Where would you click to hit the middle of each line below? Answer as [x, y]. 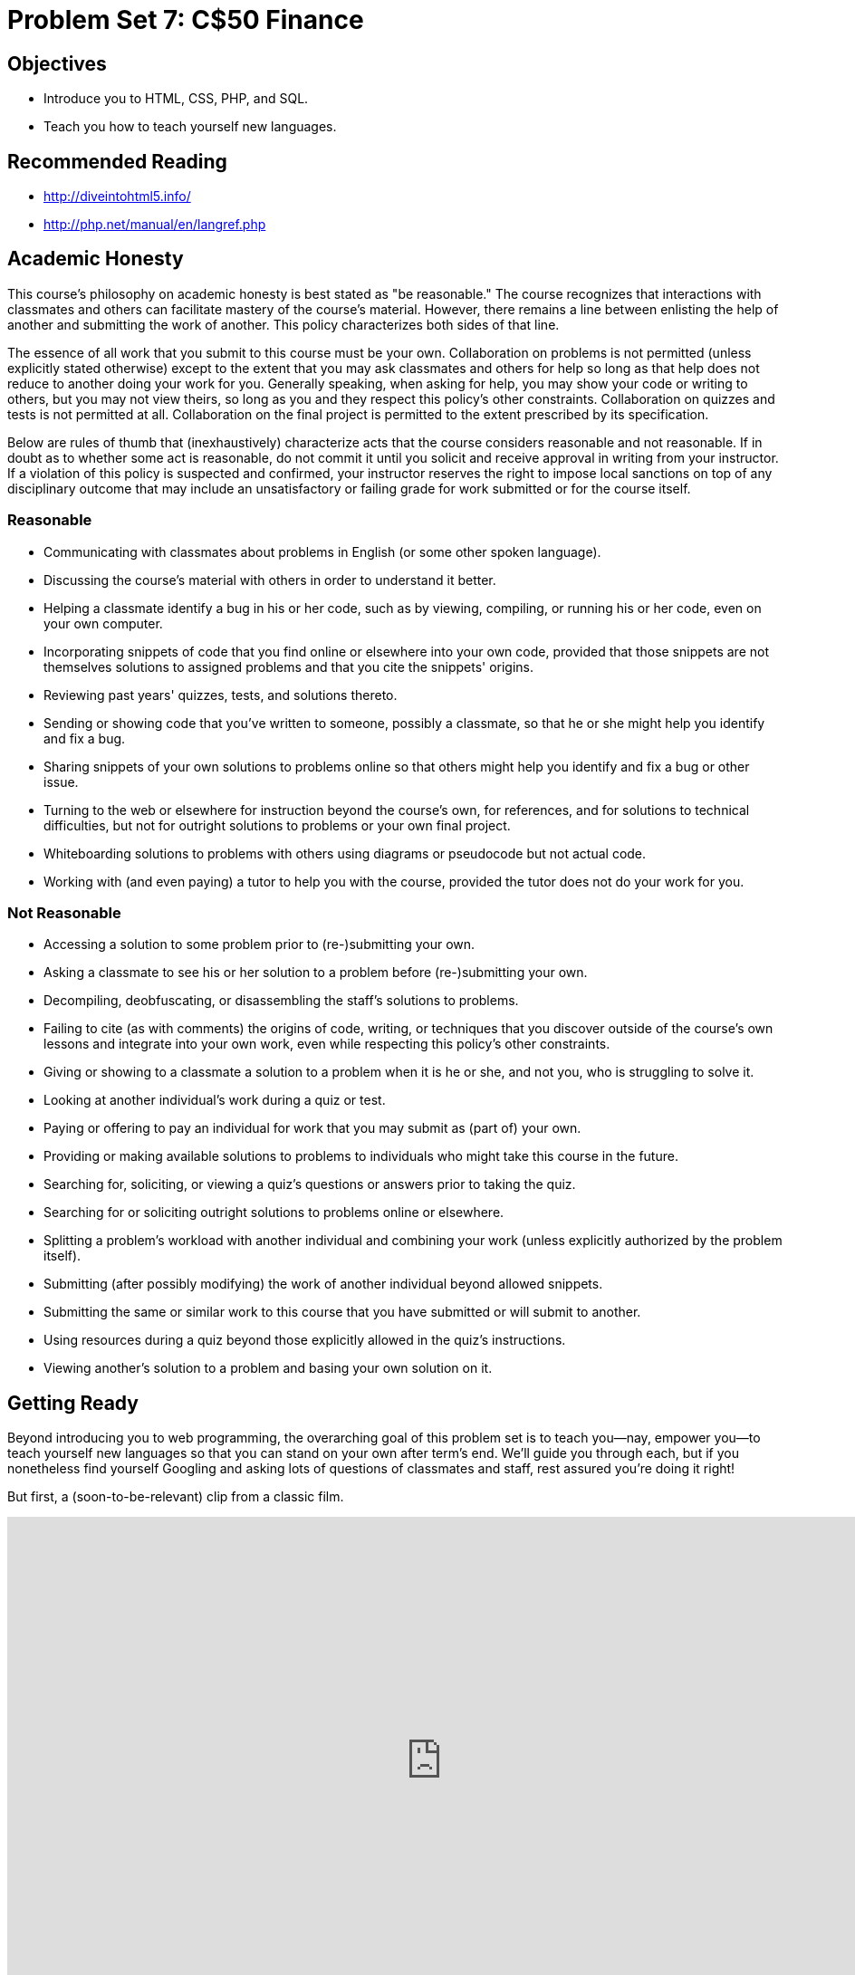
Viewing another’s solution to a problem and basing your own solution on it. [268, 1368]
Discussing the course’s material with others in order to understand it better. [270, 580]
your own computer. [103, 623]
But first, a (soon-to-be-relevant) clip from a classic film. [176, 1497]
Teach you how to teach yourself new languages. [190, 127]
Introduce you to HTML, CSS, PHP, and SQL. [176, 99]
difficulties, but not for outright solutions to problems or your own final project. [277, 825]
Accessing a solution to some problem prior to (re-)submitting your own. [259, 944]
